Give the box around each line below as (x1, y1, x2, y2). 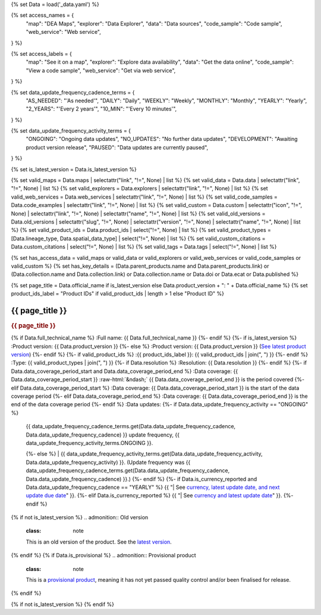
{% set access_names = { (11, 12, 74, 19)
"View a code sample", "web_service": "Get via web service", (26, 67, 176, 74)
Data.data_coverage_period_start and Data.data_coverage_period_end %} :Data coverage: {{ (11, 368, 238, 375)
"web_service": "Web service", (26, 29, 101, 36)
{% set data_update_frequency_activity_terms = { (11, 127, 131, 134)
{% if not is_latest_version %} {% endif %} (11, 601, 115, 608)
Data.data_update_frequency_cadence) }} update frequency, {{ (26, 431, 180, 438)
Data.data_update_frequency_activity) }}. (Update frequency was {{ (26, 459, 191, 466)
